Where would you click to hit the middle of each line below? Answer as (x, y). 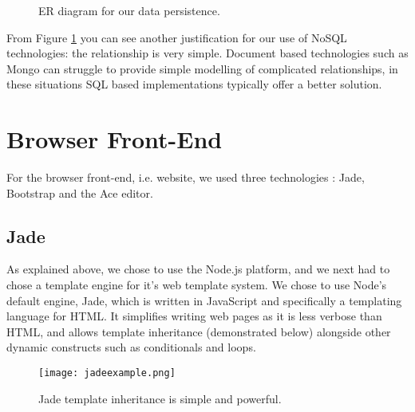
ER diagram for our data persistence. (129, 10)
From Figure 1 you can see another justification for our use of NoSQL (177, 37)
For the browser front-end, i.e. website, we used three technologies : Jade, (186, 177)
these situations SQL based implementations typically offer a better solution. (194, 84)
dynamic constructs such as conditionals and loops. (131, 347)
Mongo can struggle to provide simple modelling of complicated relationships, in (202, 68)
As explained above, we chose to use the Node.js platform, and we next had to (198, 269)
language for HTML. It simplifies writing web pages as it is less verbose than (194, 316)
